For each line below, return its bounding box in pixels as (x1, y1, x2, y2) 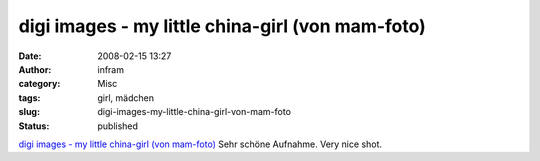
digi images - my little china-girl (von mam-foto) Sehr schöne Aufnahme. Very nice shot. (18, 138, 383, 150)
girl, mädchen (97, 91, 155, 104)
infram (97, 63, 125, 75)
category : (18, 78, 61, 90)
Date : (18, 50, 42, 62)
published (97, 120, 139, 132)
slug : (18, 106, 40, 118)
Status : (18, 120, 50, 132)
